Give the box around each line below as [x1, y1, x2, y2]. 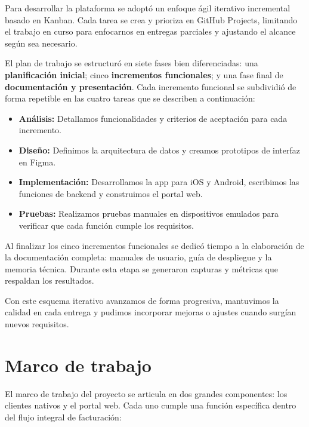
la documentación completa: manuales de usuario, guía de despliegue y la [5, 251, 272, 263]
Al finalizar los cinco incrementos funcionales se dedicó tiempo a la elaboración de [5, 239, 304, 251]
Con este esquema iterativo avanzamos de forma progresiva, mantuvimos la [5, 294, 279, 306]
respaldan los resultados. [5, 274, 94, 287]
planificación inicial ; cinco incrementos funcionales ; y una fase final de [5, 68, 283, 81]
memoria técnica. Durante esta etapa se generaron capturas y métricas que [5, 262, 279, 275]
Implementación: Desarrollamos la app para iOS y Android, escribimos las [18, 176, 299, 188]
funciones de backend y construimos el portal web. [18, 187, 203, 199]
